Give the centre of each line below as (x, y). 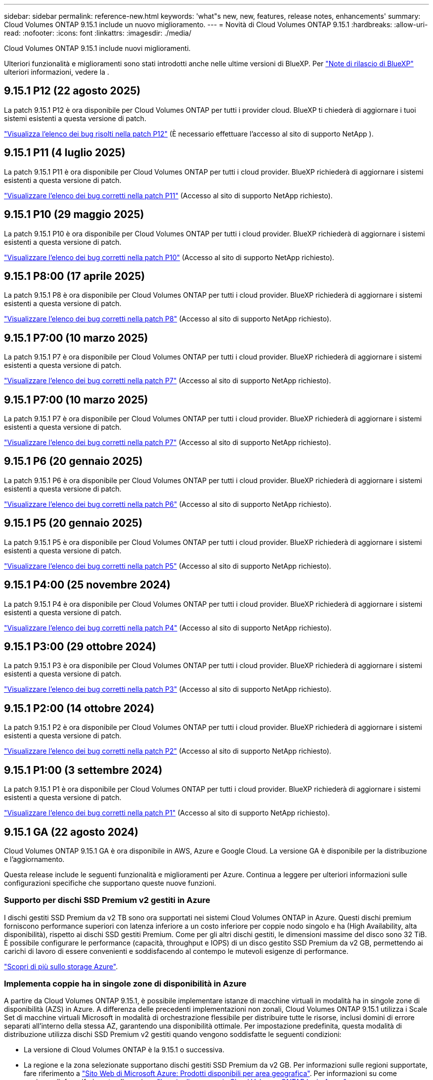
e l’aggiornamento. (34, 859)
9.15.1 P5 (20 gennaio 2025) (73, 523)
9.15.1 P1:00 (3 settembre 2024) (83, 770)
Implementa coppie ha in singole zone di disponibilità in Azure (125, 984)
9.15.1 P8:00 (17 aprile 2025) (75, 276)
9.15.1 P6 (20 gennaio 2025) (73, 461)
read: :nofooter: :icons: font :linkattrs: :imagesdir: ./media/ (98, 33)
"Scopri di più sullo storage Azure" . (61, 966)
